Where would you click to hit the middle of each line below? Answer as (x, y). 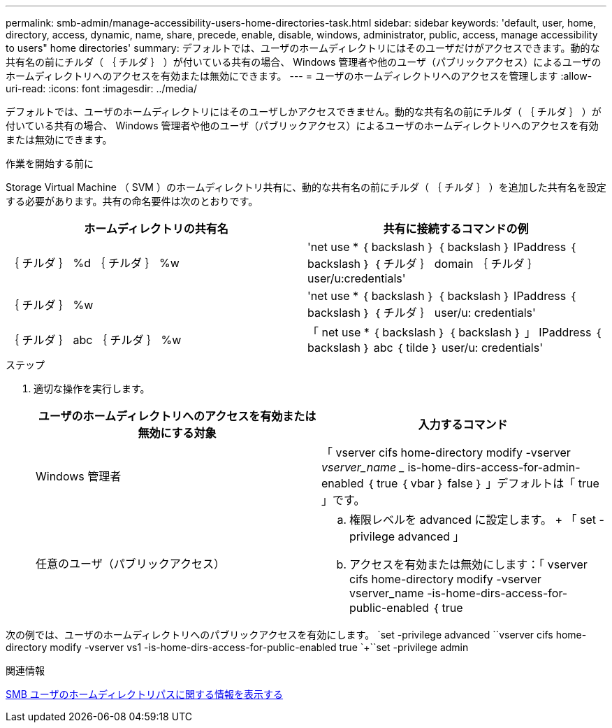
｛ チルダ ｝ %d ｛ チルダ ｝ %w (94, 263)
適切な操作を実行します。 (92, 388)
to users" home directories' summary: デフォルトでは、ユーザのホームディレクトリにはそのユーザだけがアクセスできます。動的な (303, 48)
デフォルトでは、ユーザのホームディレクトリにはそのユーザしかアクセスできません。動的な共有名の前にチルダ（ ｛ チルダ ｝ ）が (304, 112)
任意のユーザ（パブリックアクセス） (130, 564)
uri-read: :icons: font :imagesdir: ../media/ (101, 88)
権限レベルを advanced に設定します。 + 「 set (473, 520)
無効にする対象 (177, 433)
